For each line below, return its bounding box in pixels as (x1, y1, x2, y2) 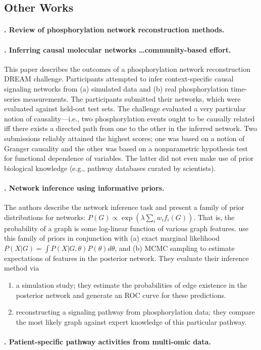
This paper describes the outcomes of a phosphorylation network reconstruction (4, 63, 250, 74)
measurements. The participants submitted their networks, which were (23, 93, 241, 104)
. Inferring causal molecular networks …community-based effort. (4, 44, 231, 55)
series (4, 93, 21, 104)
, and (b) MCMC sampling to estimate (115, 242, 235, 253)
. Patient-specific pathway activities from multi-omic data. (4, 336, 211, 347)
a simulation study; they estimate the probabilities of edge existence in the (16, 280, 247, 290)
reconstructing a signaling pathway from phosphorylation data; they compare (16, 307, 255, 317)
